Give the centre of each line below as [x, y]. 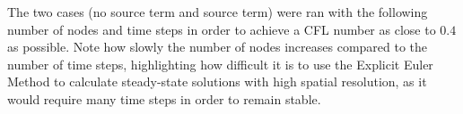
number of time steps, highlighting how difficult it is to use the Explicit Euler [220, 64]
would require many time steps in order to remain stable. [164, 98]
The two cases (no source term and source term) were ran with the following [218, 12]
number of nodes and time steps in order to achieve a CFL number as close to [222, 29]
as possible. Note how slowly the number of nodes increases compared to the [218, 47]
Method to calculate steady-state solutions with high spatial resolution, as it [217, 81]
